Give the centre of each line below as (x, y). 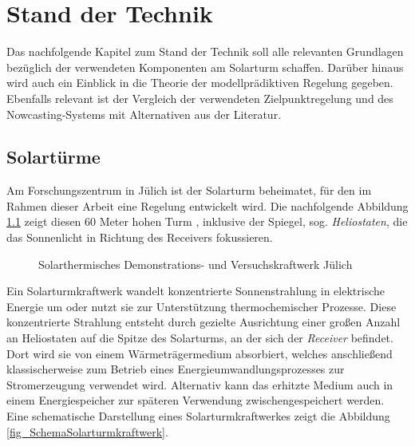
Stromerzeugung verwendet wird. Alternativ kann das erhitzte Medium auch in (200, 384)
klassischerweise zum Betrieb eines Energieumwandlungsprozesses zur (176, 369)
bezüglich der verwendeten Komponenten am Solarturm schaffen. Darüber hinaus (205, 67)
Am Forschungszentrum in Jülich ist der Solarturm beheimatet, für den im (189, 190)
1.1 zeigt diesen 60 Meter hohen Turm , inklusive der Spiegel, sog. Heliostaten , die (207, 221)
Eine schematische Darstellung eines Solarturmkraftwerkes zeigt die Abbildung (198, 416)
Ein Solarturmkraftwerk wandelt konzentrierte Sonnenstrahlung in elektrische (196, 291)
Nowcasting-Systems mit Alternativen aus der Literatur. (144, 114)
